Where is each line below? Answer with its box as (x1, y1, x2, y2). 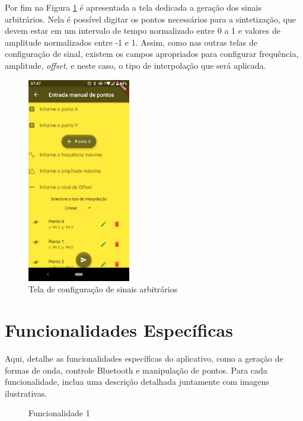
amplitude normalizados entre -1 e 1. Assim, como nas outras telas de (5, 36, 257, 48)
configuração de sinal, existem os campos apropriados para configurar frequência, (5, 47, 299, 60)
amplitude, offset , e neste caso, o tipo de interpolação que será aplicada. (5, 59, 266, 71)
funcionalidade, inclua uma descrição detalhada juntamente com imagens (5, 375, 269, 388)
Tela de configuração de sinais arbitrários (28, 283, 178, 295)
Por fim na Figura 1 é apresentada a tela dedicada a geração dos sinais (5, 1, 261, 13)
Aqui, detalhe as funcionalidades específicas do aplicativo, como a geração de (5, 352, 283, 365)
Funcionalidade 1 (28, 407, 90, 419)
